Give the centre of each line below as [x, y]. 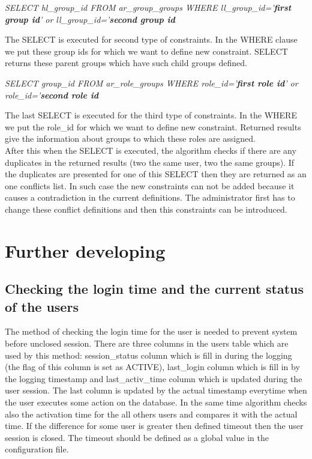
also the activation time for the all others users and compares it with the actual [151, 414]
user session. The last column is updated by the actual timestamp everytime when [156, 390]
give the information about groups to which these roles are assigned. [130, 138]
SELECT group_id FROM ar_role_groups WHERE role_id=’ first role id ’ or [151, 83]
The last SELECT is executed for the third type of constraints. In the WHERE [151, 115]
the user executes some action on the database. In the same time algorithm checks [156, 402]
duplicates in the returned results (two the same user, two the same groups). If [150, 162]
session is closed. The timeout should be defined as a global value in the [137, 437]
